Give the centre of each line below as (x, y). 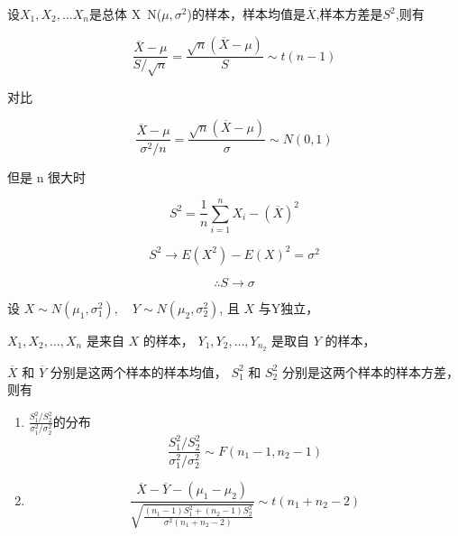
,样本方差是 (349, 14)
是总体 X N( (126, 14)
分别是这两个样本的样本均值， (138, 371)
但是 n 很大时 (47, 176)
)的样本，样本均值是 (246, 14)
